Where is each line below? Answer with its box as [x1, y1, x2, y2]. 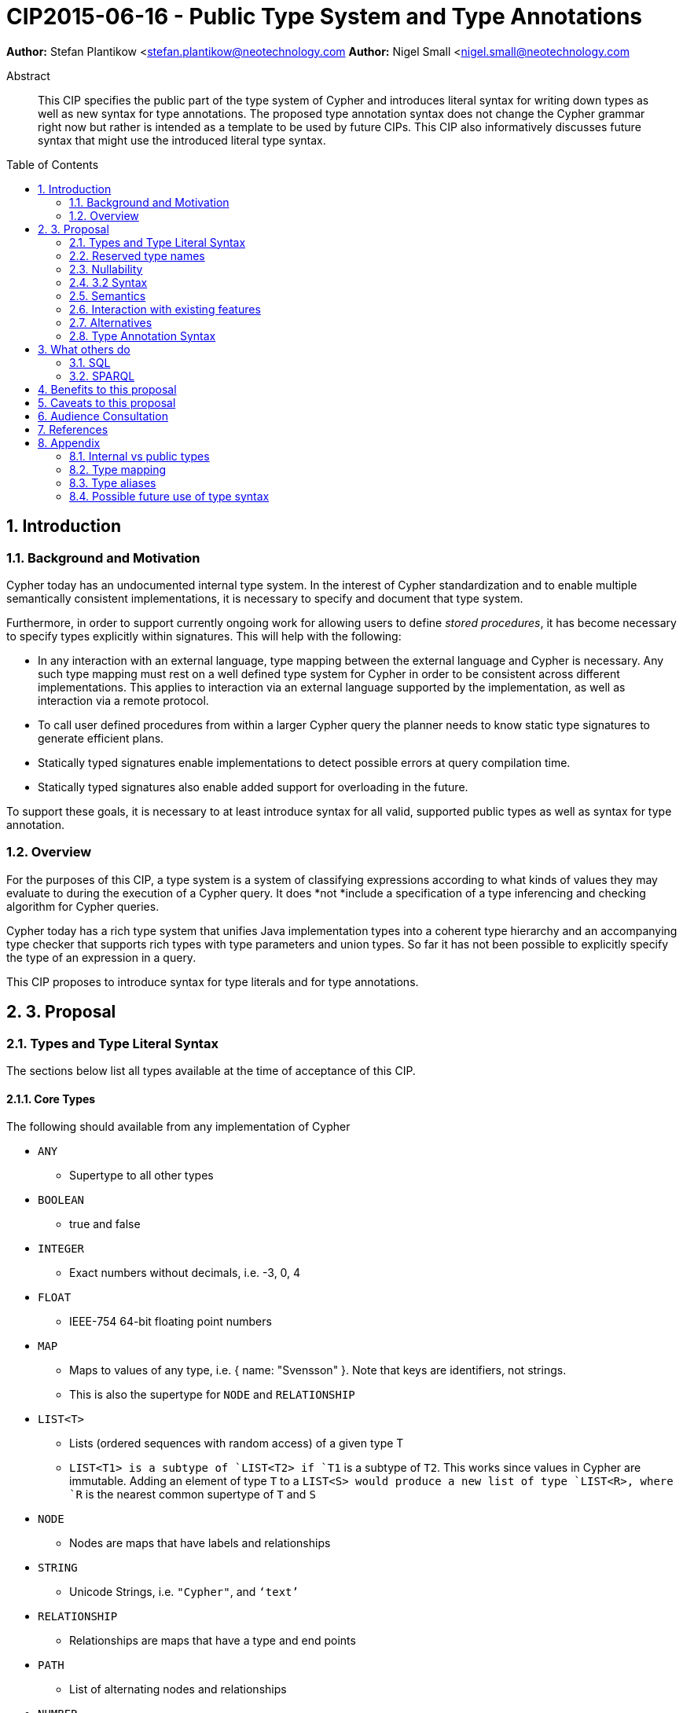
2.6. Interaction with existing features [69, 302, 261, 316]
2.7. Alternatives [69, 315, 152, 329]
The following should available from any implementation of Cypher [6, 1120, 351, 1134]
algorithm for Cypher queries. [6, 899, 160, 913]
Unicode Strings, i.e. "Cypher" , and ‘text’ [69, 1585, 299, 1599]
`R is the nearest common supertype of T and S [69, 1487, 316, 1502]
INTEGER [38, 1242, 85, 1256]
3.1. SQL [69, 355, 111, 369]
